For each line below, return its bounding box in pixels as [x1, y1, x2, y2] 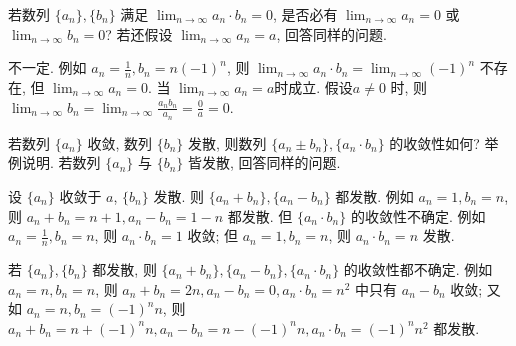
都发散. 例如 [335, 186, 414, 207]
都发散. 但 [227, 205, 293, 226]
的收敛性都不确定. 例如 [343, 259, 493, 280]
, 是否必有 [272, 4, 338, 24]
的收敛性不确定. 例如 [350, 205, 486, 226]
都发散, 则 [92, 259, 157, 280]
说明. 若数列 [21, 152, 101, 173]
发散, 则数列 [187, 132, 267, 153]
